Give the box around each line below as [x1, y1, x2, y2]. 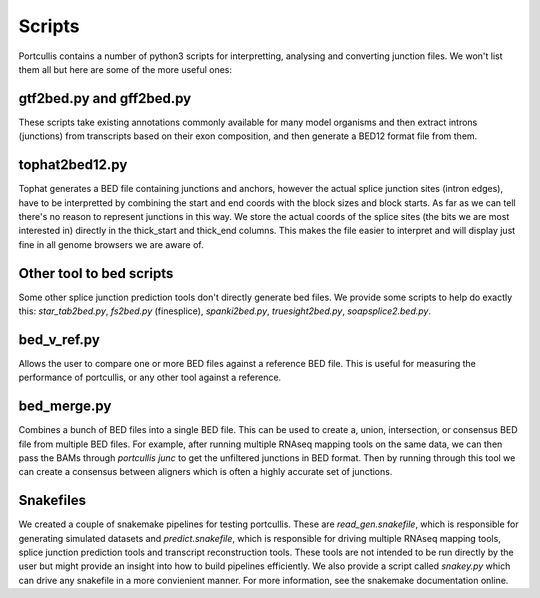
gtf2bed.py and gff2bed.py [18, 90, 192, 107]
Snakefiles [18, 492, 87, 509]
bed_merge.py [18, 398, 112, 415]
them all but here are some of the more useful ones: [18, 63, 233, 75]
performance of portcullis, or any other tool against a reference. [18, 371, 282, 384]
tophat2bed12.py [18, 156, 128, 174]
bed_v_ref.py [18, 331, 100, 348]
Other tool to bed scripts [18, 265, 174, 282]
